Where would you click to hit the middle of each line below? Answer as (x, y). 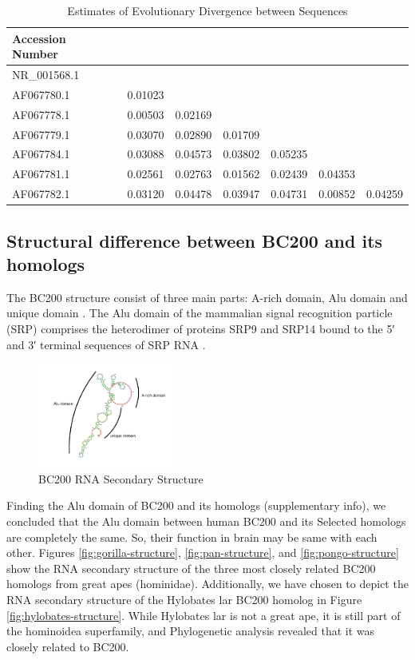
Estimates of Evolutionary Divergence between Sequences (207, 10)
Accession (39, 38)
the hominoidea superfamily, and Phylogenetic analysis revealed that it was (191, 631)
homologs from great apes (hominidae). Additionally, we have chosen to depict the (207, 584)
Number (35, 54)
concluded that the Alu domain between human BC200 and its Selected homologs (206, 521)
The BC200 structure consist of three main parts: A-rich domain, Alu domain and (207, 297)
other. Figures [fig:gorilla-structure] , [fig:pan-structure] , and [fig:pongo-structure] (203, 553)
